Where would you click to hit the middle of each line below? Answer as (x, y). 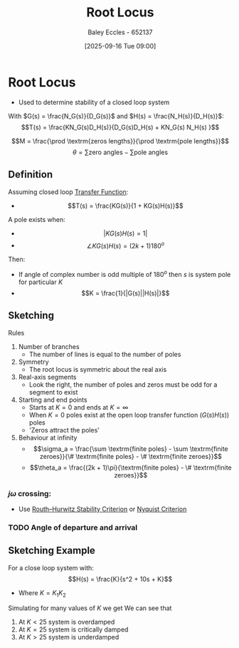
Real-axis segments (47, 377)
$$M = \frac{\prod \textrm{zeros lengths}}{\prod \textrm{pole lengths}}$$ (120, 141)
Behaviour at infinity (48, 437)
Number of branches (49, 346)
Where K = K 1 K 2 (42, 593)
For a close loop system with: (51, 567)
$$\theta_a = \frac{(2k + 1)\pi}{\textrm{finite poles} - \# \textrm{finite (131, 467)
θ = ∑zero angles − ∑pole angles (120, 152)
